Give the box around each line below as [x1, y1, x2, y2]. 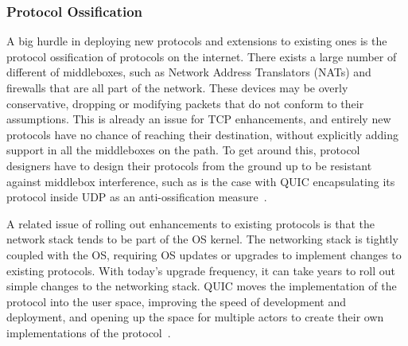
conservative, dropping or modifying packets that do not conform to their [6, 95, 364, 111]
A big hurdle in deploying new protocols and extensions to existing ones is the [6, 33, 387, 49]
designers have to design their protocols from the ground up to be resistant [6, 157, 372, 173]
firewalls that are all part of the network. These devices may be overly [6, 80, 348, 95]
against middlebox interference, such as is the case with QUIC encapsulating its [6, 173, 395, 189]
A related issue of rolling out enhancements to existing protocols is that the [6, 215, 375, 231]
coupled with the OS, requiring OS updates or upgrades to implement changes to [6, 246, 402, 262]
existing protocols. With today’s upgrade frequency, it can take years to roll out [6, 262, 395, 278]
